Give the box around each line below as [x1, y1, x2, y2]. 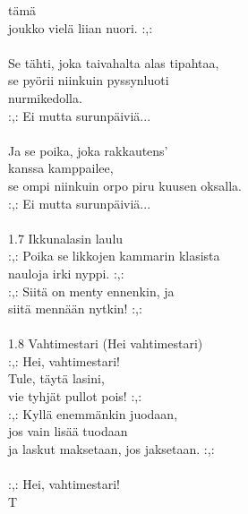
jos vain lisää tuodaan [8, 422, 128, 441]
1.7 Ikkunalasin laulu [8, 228, 124, 247]
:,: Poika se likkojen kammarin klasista [8, 246, 220, 265]
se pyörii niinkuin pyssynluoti [8, 71, 169, 90]
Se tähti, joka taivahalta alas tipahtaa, [8, 53, 219, 72]
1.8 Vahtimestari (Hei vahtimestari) [8, 334, 203, 353]
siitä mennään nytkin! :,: [8, 299, 142, 318]
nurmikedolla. [8, 88, 82, 107]
